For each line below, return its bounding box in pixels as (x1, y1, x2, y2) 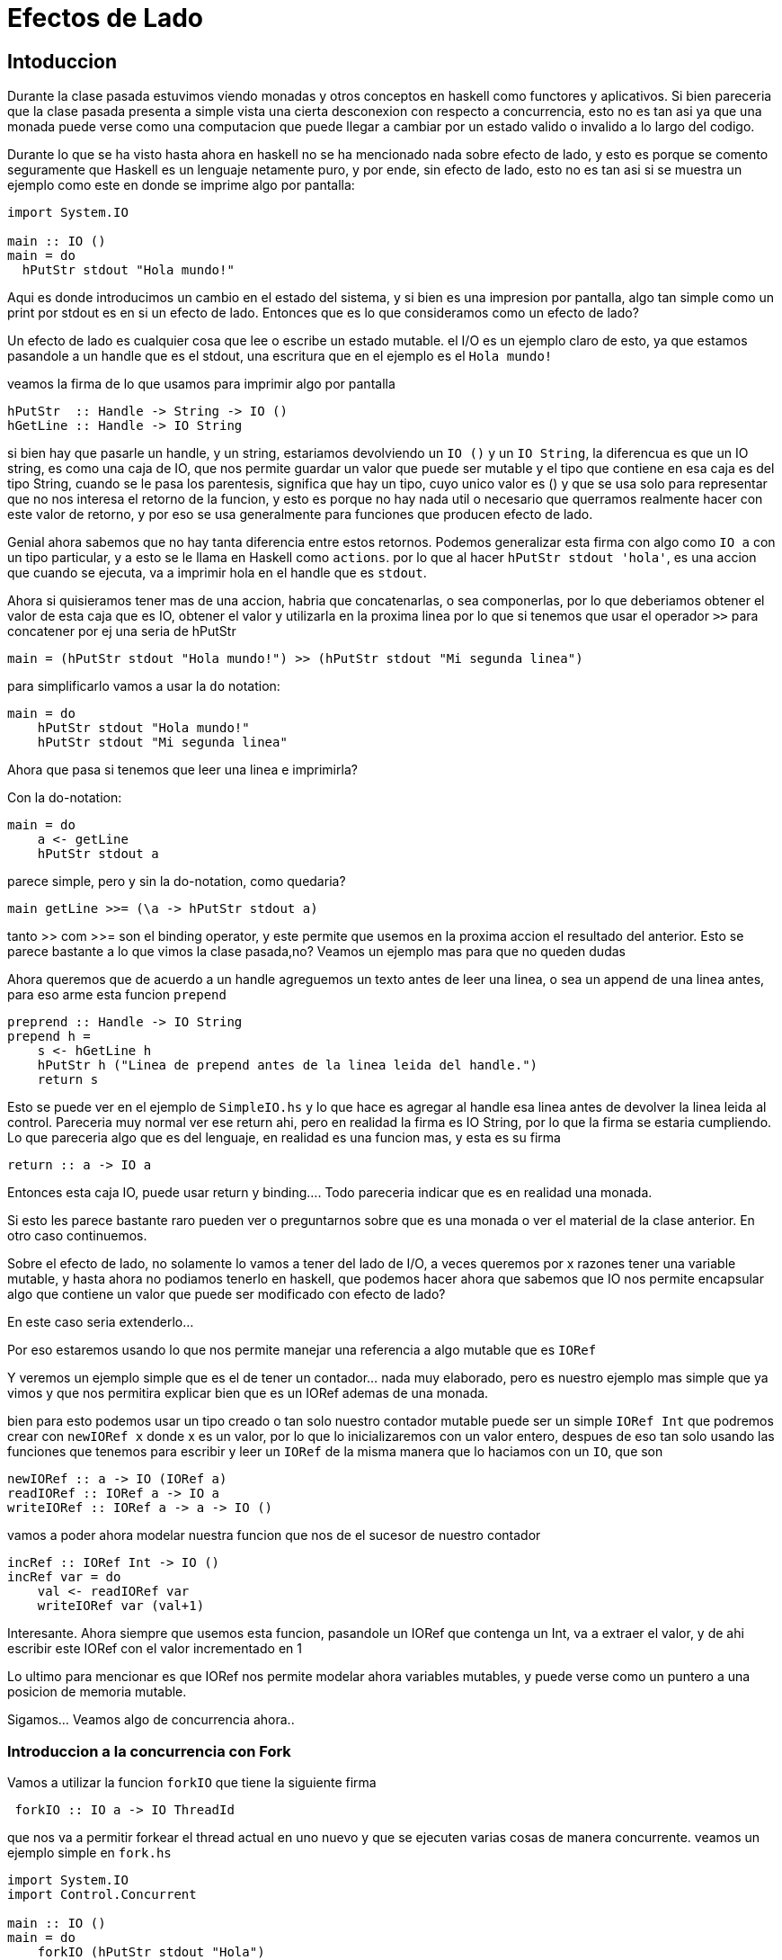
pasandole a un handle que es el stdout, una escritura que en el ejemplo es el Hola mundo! (7, 348, 553, 364)
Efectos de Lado (7, 3, 204, 33)
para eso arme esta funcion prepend (7, 987, 227, 1003)
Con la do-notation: (7, 790, 122, 806)
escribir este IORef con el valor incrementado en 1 (7, 1641, 302, 1657)
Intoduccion (7, 49, 118, 73)
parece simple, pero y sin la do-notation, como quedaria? (7, 873, 346, 890)
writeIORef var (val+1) (37, 1598, 205, 1614)
